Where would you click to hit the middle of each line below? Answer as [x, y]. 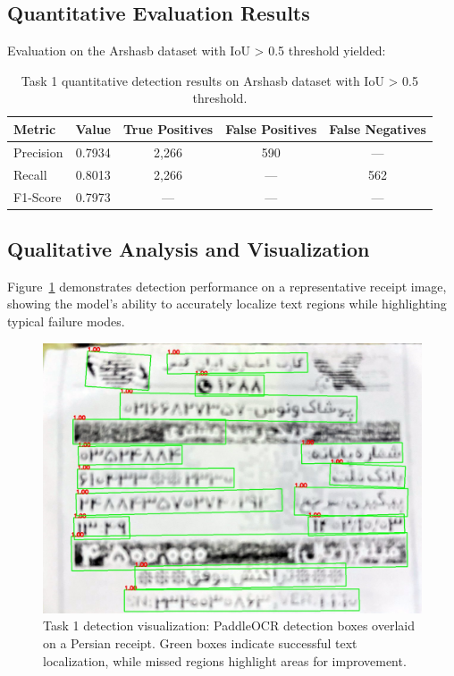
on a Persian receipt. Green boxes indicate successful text [200, 643]
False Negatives [378, 128]
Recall [30, 174]
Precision [38, 152]
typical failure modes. [66, 321]
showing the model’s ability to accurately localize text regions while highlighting [227, 304]
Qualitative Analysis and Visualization [189, 249]
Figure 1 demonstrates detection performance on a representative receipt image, [227, 286]
